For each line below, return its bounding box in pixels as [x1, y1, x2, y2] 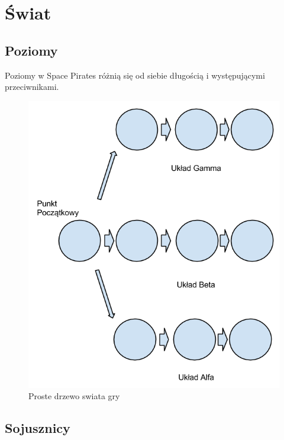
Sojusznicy [5, 419, 70, 437]
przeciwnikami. [5, 80, 59, 93]
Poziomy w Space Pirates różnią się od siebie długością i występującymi [5, 69, 265, 81]
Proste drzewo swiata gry [28, 390, 120, 402]
